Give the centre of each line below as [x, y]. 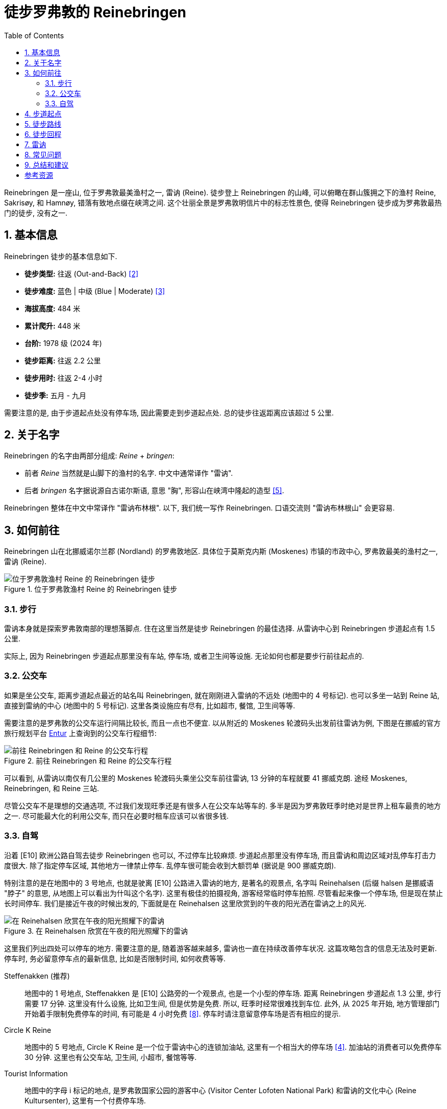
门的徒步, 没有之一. [36, 213]
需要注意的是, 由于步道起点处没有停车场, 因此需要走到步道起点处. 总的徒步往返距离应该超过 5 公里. [169, 412]
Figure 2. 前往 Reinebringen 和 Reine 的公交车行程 [88, 760]
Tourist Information [36, 1073]
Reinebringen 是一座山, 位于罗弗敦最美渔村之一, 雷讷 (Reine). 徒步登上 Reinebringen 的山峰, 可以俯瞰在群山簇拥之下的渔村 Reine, [220, 192]
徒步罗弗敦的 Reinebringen [95, 12]
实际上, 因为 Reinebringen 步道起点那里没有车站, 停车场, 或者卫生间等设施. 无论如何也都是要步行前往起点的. [184, 656]
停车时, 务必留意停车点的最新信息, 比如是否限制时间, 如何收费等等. [115, 958]
